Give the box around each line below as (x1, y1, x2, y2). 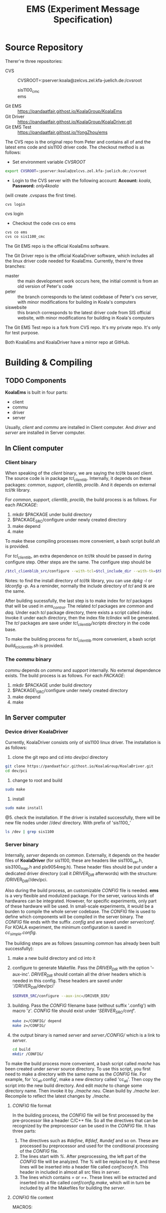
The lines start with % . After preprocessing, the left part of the (19, 1154, 147, 1160)
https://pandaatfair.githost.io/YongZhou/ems (17, 129, 108, 135)
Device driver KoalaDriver (5, 728, 68, 735)
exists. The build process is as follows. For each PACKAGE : (5, 672, 125, 678)
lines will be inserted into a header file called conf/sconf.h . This (19, 1164, 149, 1170)
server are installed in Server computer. (5, 429, 85, 436)
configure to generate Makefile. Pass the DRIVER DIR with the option (12, 965, 150, 972)
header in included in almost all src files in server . (19, 1169, 121, 1175)
